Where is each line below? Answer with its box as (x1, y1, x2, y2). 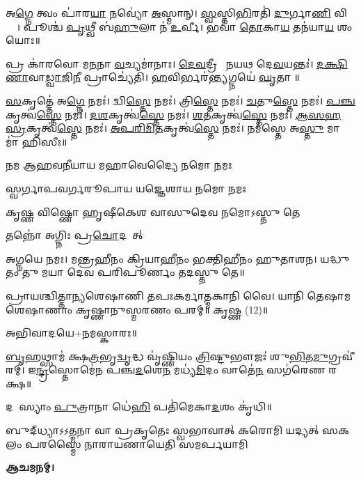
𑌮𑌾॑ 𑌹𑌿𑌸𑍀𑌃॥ (6, 134, 67, 148)
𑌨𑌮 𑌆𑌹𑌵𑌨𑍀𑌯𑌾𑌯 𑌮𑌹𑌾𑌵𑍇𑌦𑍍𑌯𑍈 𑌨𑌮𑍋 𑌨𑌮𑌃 (6, 157, 232, 172)
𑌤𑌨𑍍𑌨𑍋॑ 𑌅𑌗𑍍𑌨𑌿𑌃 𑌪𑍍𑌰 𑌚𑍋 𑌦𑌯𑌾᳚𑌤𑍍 (6, 228, 143, 242)
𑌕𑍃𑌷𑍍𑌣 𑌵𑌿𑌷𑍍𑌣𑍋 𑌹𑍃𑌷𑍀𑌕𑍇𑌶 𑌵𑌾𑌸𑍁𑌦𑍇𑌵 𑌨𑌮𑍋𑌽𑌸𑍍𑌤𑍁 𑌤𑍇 (6, 204, 300, 219)
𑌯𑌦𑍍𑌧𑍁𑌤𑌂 (320, 251, 350, 265)
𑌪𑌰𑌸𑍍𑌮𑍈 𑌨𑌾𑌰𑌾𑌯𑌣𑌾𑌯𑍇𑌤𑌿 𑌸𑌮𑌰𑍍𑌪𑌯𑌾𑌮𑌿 (25, 436, 248, 451)
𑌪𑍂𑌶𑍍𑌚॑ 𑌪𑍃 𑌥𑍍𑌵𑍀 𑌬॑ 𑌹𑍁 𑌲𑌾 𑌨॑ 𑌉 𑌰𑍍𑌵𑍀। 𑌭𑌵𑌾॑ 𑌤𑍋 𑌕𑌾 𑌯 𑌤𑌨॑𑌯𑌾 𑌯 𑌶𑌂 (23, 19, 353, 33)
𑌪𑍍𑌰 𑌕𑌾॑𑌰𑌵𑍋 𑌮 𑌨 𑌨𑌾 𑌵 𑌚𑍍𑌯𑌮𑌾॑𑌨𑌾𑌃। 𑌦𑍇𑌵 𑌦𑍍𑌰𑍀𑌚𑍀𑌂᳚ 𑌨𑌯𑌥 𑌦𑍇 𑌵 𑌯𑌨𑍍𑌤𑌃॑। (6, 56, 314, 70)
